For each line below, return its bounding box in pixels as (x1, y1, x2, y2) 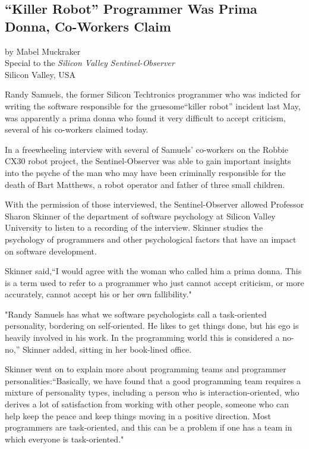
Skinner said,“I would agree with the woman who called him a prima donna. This (5, 265, 302, 277)
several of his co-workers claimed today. (5, 123, 149, 136)
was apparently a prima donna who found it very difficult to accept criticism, (5, 111, 286, 124)
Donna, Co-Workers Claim (5, 17, 171, 35)
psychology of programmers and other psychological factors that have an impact (5, 233, 297, 245)
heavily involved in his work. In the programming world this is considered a (5, 331, 280, 344)
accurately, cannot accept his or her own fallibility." (5, 288, 192, 300)
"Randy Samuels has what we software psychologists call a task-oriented (5, 307, 267, 320)
